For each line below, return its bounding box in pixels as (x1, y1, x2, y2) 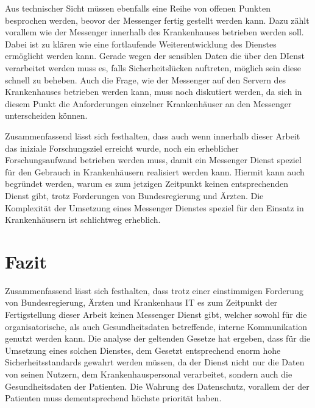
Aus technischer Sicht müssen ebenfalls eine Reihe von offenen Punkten (5, 2, 271, 14)
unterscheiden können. (5, 109, 88, 122)
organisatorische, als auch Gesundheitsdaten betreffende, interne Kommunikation (5, 320, 308, 332)
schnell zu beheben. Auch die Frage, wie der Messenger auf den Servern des (5, 73, 286, 86)
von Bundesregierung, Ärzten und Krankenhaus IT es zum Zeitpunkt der (5, 296, 278, 309)
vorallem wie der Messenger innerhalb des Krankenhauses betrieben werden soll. (5, 26, 304, 38)
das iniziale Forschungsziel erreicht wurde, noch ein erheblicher (5, 141, 239, 154)
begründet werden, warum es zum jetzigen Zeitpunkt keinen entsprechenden (5, 177, 289, 190)
